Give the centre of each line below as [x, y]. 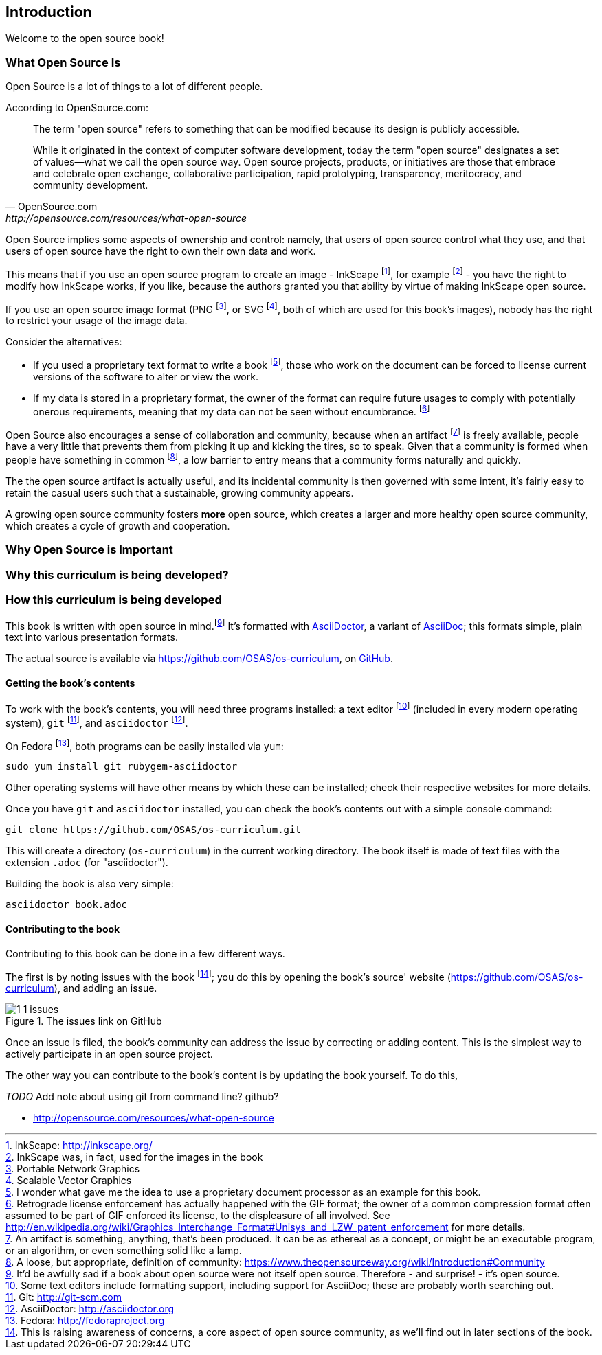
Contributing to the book [63, 929]
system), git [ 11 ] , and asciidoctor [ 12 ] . [97, 722]
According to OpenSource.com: [77, 108]
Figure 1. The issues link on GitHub [84, 1021]
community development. [91, 185]
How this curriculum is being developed [114, 600]
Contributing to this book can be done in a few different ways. [145, 953]
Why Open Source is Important [89, 550]
